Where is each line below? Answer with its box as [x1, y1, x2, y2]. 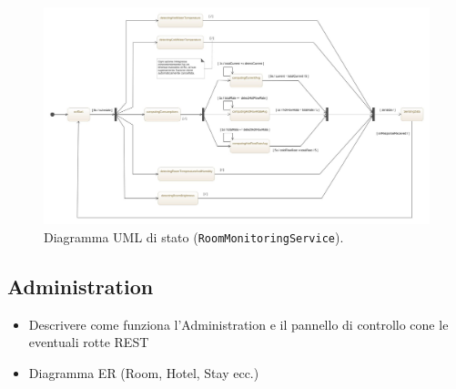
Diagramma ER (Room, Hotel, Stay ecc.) [28, 363, 259, 382]
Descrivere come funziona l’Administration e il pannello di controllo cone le [28, 314, 449, 333]
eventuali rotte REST [28, 333, 149, 352]
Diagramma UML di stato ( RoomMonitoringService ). [44, 227, 344, 246]
